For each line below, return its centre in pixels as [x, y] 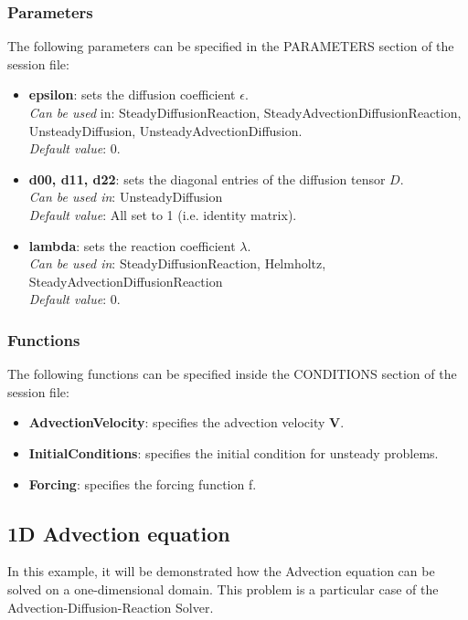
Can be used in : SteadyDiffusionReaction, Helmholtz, [177, 263]
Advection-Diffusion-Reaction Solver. [111, 607]
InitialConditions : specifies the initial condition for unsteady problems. [234, 452]
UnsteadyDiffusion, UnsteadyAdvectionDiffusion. [165, 130]
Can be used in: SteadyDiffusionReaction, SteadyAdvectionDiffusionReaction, [245, 112]
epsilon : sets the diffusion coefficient [132, 95]
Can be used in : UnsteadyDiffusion [126, 197]
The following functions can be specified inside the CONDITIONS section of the [232, 374]
